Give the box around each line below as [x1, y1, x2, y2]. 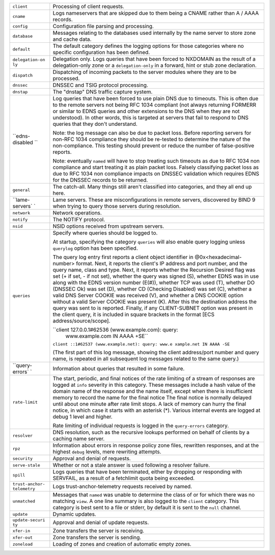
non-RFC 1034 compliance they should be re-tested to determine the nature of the [52, 136, 251, 143]
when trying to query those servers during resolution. [52, 203, 181, 209]
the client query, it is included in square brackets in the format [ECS [52, 311, 215, 318]
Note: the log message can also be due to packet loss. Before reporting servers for [52, 129, 252, 136]
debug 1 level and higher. [52, 413, 113, 420]
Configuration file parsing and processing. [52, 23, 154, 30]
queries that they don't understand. [52, 120, 137, 127]
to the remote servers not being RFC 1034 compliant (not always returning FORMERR [52, 101, 257, 108]
